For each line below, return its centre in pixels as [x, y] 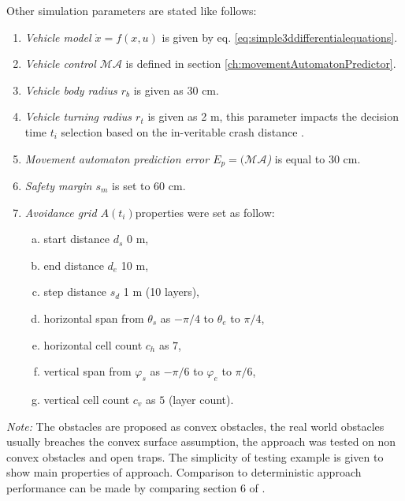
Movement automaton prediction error [117, 158]
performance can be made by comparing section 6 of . [136, 487]
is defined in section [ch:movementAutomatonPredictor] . [261, 64]
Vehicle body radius [71, 90]
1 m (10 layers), [162, 292]
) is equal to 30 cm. [314, 158]
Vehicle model [58, 37]
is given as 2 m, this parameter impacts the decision [273, 116]
